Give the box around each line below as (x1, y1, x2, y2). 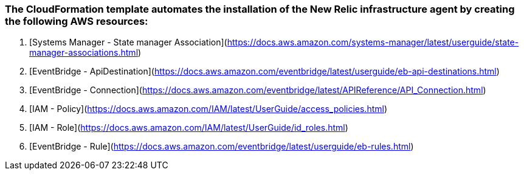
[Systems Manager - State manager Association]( (29, 37, 227, 48)
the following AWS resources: (5, 15, 148, 27)
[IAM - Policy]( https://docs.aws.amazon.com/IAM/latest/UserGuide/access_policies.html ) (29, 104, 388, 114)
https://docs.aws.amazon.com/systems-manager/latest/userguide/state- (227, 37, 519, 48)
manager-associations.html (29, 47, 139, 58)
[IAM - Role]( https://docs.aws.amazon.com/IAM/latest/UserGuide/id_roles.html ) (29, 122, 348, 133)
